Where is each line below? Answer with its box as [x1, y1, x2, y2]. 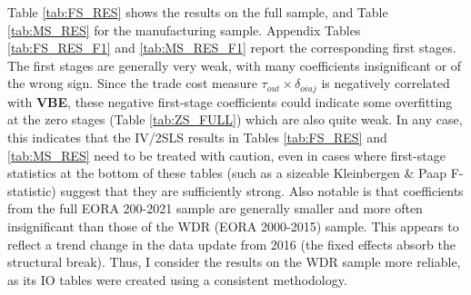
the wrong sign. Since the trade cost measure [7, 74, 257, 93]
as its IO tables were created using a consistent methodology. [7, 270, 347, 289]
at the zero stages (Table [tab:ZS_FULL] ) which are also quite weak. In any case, [7, 110, 463, 129]
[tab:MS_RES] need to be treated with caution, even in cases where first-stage [7, 145, 446, 164]
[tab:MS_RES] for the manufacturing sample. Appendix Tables [7, 20, 361, 39]
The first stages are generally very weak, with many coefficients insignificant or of [7, 55, 462, 74]
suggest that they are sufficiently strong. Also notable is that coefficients [60, 181, 464, 200]
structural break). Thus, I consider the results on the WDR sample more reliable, [7, 252, 461, 271]
